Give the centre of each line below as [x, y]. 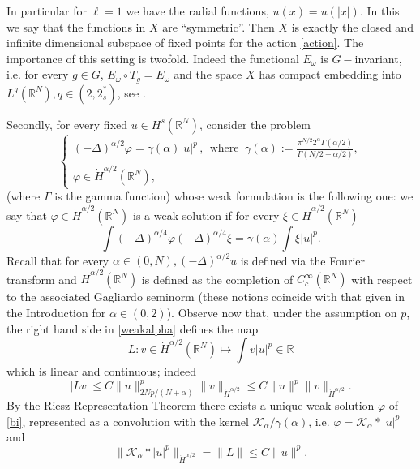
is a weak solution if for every [206, 215]
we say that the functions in [76, 26]
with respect [382, 279]
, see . [131, 92]
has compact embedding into [330, 74]
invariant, [378, 58]
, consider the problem [255, 124]
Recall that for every [58, 260]
